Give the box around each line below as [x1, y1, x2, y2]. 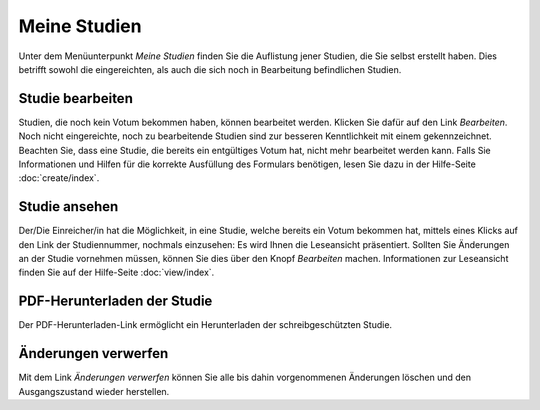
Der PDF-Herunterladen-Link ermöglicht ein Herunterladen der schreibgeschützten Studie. [18, 319, 393, 331]
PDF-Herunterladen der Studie [18, 293, 213, 310]
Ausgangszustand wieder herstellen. [18, 385, 170, 397]
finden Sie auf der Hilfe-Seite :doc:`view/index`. [18, 266, 215, 279]
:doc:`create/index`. [18, 172, 100, 184]
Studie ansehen [18, 198, 119, 215]
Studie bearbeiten [18, 90, 134, 107]
